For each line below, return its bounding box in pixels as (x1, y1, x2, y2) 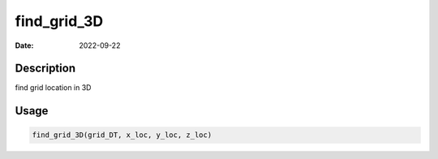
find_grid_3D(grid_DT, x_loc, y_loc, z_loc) (32, 131, 213, 140)
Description (15, 62, 76, 75)
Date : (15, 41, 34, 50)
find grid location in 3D (15, 83, 92, 92)
